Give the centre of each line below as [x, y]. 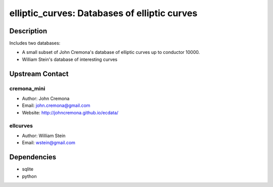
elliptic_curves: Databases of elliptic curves [103, 13]
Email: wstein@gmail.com [49, 143]
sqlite [28, 169]
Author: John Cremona [46, 99]
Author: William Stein [44, 136]
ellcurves [21, 126]
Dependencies [33, 157]
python [29, 176]
